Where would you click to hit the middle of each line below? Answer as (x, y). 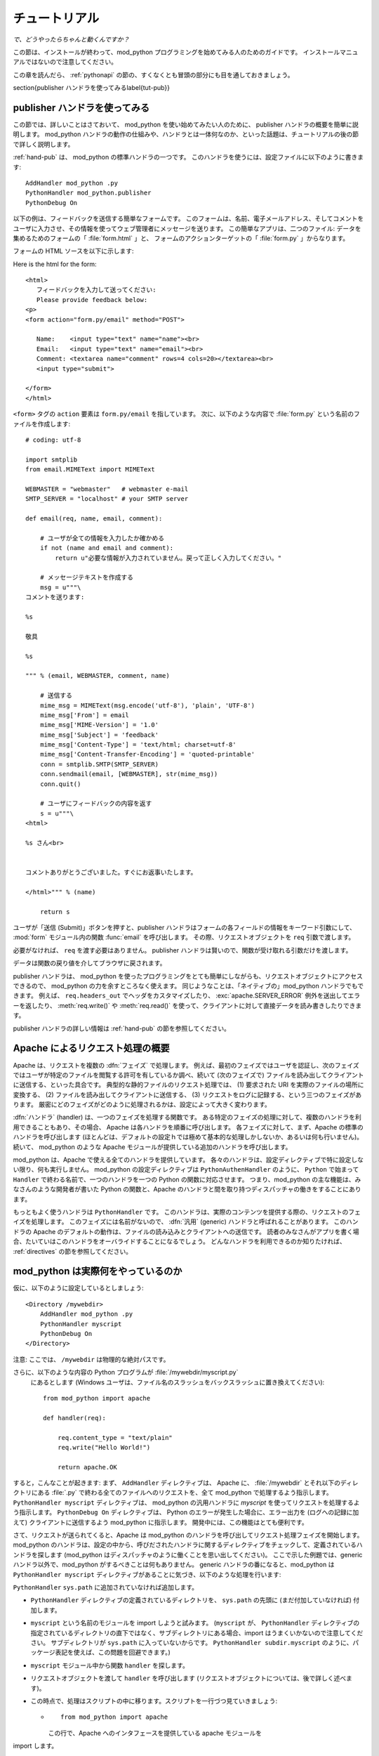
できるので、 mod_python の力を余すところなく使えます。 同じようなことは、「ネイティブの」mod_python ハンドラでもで (188, 986)
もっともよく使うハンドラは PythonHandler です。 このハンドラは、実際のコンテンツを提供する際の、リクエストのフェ (187, 1212)
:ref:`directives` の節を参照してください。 (73, 1251)
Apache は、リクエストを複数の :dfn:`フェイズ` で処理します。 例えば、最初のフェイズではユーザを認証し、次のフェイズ (186, 1065)
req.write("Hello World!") (104, 1447)
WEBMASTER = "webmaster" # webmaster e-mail (107, 489)
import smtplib (52, 459)
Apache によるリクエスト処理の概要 (91, 1048)
